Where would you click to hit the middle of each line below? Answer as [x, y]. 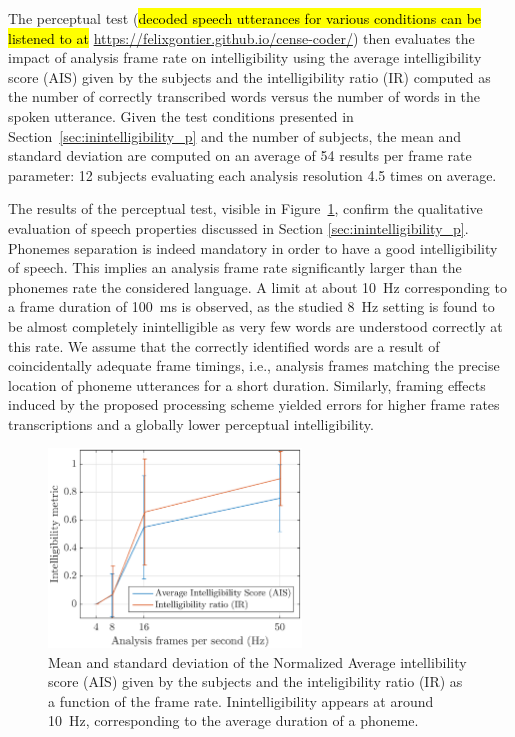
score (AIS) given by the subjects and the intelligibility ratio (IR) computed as [249, 76]
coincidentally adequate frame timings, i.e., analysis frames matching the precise [254, 365]
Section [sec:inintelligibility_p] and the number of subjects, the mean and [235, 135]
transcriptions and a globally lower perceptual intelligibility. [191, 423]
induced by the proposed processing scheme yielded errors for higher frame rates [254, 404]
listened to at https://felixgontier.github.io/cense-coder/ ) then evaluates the [241, 37]
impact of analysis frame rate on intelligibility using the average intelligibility [245, 57]
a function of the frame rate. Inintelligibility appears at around [241, 700]
